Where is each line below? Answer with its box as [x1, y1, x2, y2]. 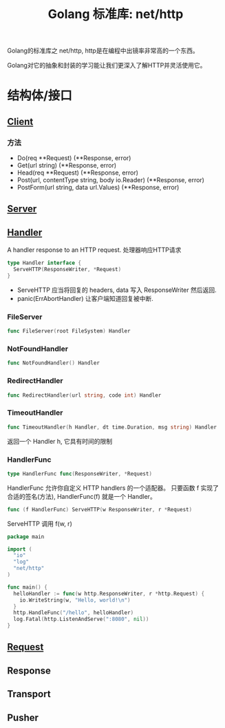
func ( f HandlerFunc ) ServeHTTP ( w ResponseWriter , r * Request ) [7, 506, 193, 513]
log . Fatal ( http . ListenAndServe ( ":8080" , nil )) [13, 616, 149, 623]
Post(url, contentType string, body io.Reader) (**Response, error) [17, 176, 205, 184]
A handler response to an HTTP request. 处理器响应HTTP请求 [7, 246, 182, 254]
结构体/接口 [7, 88, 72, 104]
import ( [7, 546, 32, 553]
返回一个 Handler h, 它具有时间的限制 [7, 437, 113, 445]
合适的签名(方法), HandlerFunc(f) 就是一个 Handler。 [7, 492, 156, 500]
